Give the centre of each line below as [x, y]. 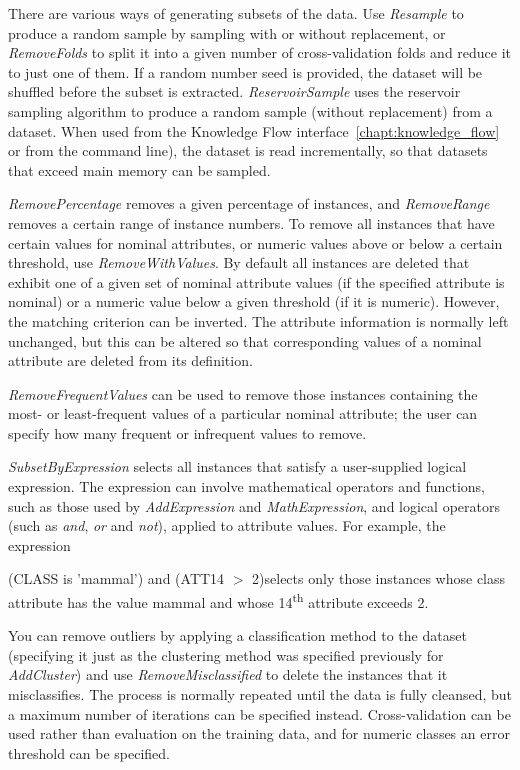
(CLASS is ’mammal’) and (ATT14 [116, 578]
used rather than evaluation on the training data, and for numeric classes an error [259, 733]
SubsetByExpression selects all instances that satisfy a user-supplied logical [237, 466]
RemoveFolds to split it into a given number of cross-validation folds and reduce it [260, 52]
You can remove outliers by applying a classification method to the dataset [237, 635]
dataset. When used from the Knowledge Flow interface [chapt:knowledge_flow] [254, 130]
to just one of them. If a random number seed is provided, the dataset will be [245, 71]
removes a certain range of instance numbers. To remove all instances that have [251, 222]
